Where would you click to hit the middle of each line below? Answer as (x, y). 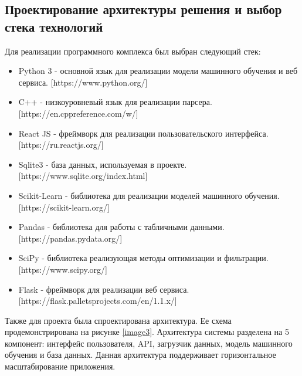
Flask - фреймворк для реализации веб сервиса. (104, 289)
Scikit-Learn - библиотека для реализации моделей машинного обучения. (149, 195)
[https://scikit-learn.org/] (64, 207)
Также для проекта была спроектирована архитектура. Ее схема (118, 320)
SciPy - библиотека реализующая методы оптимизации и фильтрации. (143, 258)
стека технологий (54, 26)
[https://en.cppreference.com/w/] (78, 113)
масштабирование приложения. (60, 366)
